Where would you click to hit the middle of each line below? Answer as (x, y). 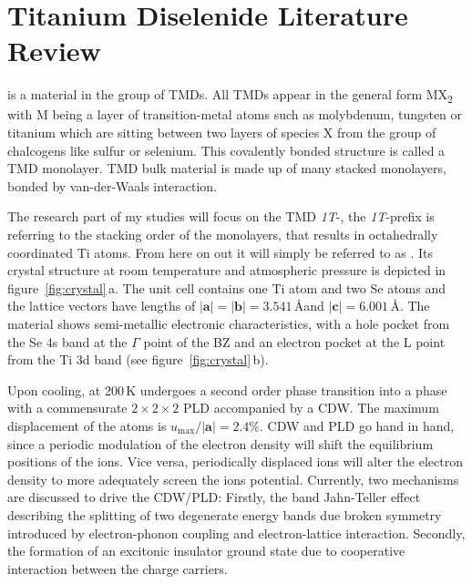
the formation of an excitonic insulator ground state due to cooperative (206, 551)
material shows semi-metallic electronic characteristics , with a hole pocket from (229, 323)
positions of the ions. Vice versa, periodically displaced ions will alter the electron (235, 461)
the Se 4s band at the (67, 341)
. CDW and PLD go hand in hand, (357, 425)
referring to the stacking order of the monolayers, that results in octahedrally (223, 234)
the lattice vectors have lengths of (102, 306)
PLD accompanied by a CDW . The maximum (311, 408)
